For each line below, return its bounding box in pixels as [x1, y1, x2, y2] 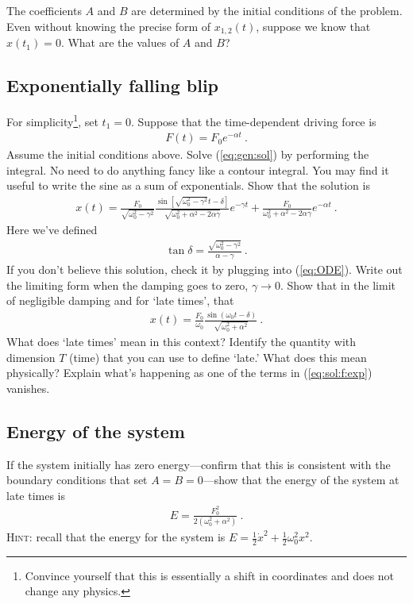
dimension [6, 348, 56, 365]
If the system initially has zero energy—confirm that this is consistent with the [6, 456, 391, 472]
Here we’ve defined [6, 221, 98, 238]
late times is [6, 487, 66, 503]
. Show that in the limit [280, 276, 396, 293]
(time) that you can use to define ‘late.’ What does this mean [69, 348, 367, 365]
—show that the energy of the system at [203, 471, 399, 488]
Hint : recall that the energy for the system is [6, 529, 226, 545]
